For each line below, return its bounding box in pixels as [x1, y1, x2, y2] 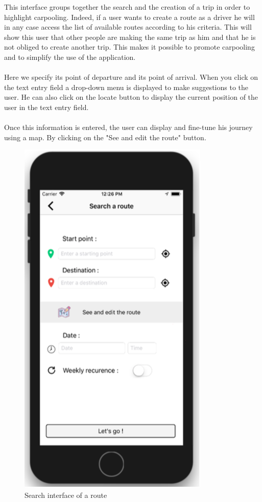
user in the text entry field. [4, 101, 89, 112]
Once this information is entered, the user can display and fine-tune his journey [4, 122, 253, 133]
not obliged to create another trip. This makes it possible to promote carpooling [4, 41, 255, 52]
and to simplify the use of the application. [4, 51, 136, 62]
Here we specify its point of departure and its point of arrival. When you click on [4, 72, 258, 82]
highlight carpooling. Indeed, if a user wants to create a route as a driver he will [4, 11, 255, 22]
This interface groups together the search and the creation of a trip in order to [4, 2, 250, 12]
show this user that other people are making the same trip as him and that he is [4, 31, 256, 42]
